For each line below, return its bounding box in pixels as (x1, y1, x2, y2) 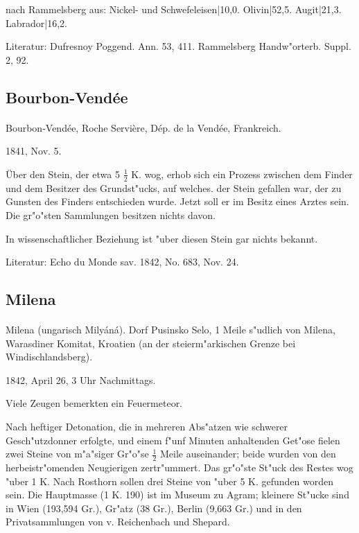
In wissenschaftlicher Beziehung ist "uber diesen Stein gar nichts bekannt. (6, 231, 318, 245)
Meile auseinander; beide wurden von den (159, 446, 336, 461)
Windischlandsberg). (6, 349, 93, 364)
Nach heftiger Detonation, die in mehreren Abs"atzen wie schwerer (6, 419, 288, 434)
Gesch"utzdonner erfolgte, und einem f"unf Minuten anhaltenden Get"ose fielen (6, 432, 340, 447)
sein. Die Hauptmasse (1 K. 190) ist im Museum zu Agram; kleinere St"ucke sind (6, 487, 349, 502)
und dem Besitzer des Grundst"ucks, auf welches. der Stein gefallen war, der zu (6, 180, 342, 195)
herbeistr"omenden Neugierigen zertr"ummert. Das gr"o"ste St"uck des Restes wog (6, 460, 353, 475)
